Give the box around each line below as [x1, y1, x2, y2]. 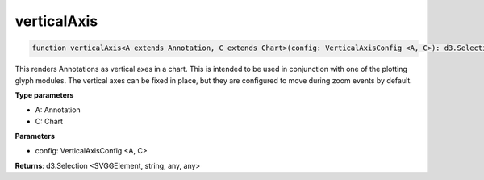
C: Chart [35, 116, 64, 126]
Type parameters [15, 90, 74, 100]
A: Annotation [35, 105, 81, 115]
